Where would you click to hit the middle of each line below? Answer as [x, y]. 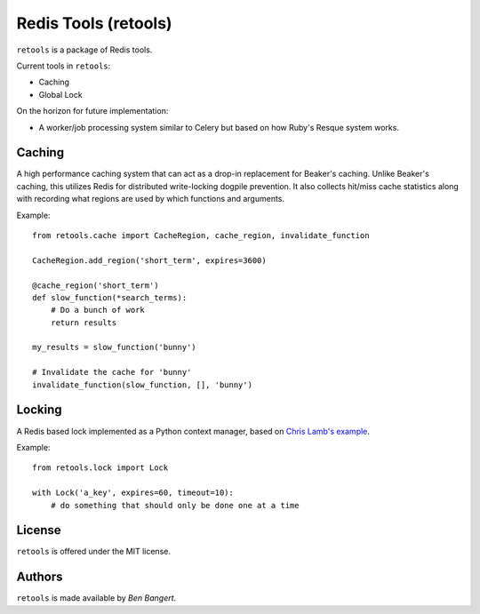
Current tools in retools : [64, 66]
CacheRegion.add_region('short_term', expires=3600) [149, 260]
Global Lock [61, 94]
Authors [40, 577]
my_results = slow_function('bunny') [115, 347]
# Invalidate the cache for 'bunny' [112, 372]
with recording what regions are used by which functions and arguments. [150, 199]
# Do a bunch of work [98, 310]
